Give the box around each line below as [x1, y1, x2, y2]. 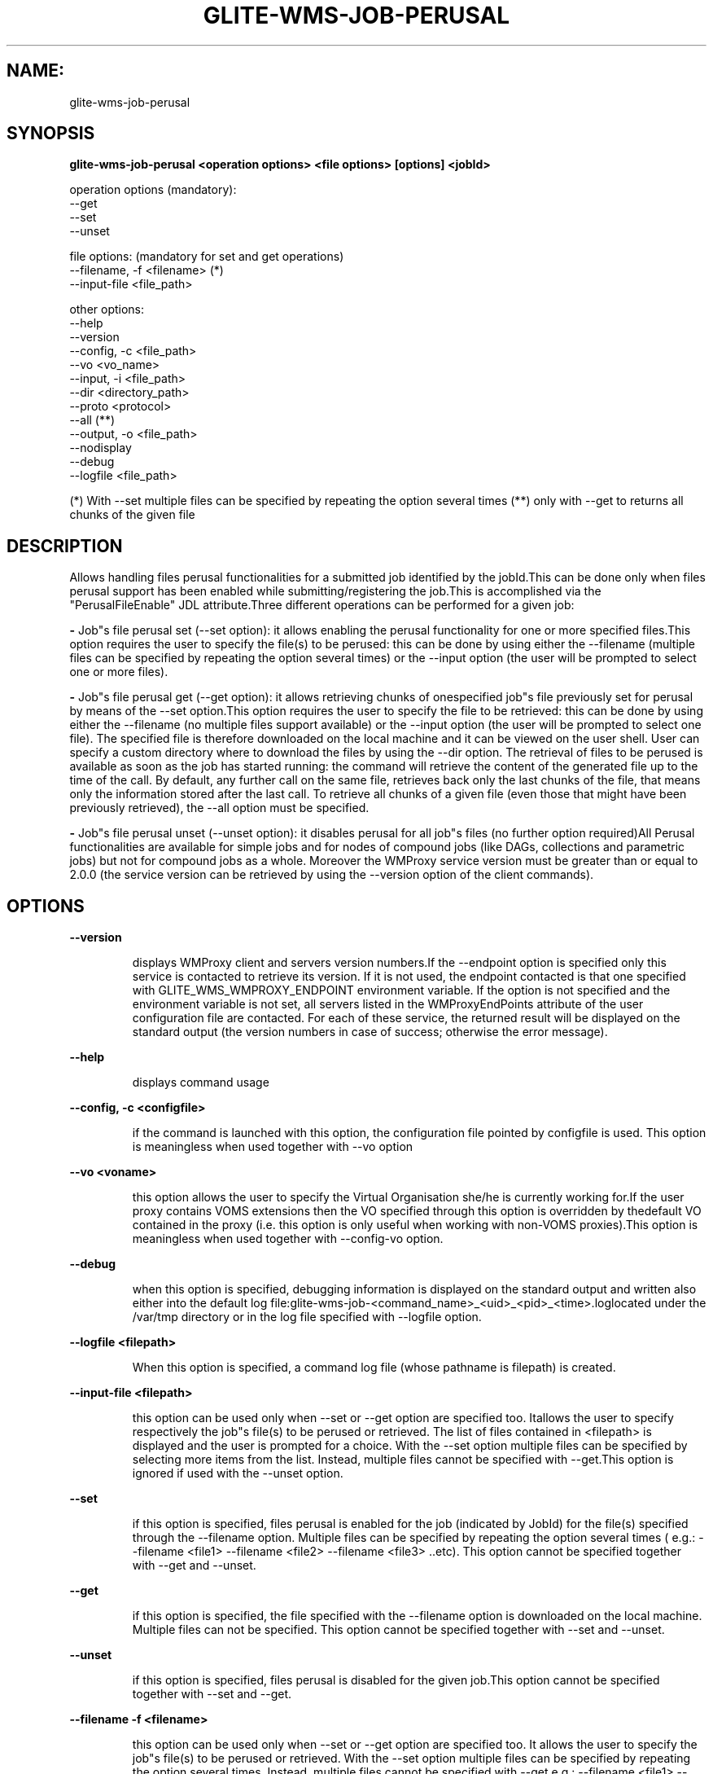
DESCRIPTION [7, 535, 123, 556]
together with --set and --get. [132, 1687, 292, 1702]
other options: [69, 302, 145, 317]
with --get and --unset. [132, 1558, 256, 1573]
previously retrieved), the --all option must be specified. [69, 801, 370, 815]
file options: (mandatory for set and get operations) [69, 249, 344, 264]
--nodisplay [69, 441, 132, 455]
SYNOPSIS [7, 123, 95, 144]
